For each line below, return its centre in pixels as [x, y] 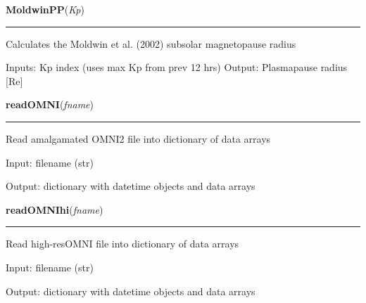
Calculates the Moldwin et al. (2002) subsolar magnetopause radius [151, 43]
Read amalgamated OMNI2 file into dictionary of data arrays [138, 138]
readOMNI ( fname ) [50, 104]
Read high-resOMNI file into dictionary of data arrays [122, 244]
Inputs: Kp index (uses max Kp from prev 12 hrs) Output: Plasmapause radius [177, 67]
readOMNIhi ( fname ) [55, 209]
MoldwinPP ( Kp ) [45, 9]
